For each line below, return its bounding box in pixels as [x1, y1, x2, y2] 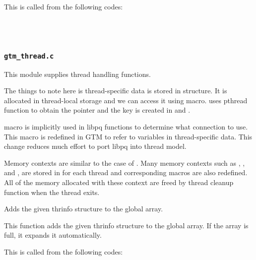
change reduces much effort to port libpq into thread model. [4, 141, 187, 151]
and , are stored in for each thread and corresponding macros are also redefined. [4, 167, 248, 178]
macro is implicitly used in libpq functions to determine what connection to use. [4, 121, 248, 131]
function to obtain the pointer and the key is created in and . [4, 105, 191, 115]
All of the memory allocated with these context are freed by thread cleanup [4, 177, 234, 187]
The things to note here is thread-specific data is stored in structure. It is [4, 85, 227, 96]
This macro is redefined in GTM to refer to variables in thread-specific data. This [4, 131, 253, 141]
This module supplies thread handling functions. [4, 68, 151, 79]
